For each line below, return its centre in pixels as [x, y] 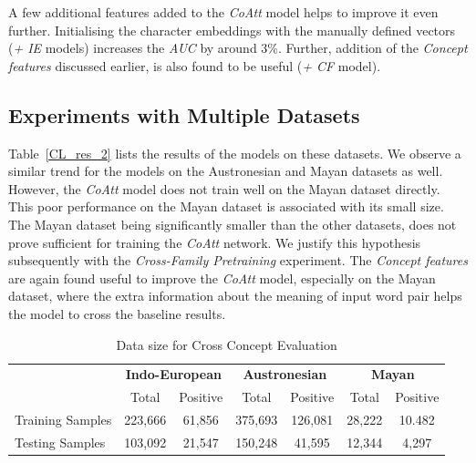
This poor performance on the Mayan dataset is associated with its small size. [226, 206]
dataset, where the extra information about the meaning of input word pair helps [235, 296]
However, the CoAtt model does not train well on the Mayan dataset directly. [224, 188]
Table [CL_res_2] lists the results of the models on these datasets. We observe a [235, 153]
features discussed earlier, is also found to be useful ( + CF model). [195, 65]
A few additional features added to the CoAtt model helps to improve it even [223, 12]
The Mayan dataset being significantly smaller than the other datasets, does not [233, 224]
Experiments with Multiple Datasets [184, 114]
